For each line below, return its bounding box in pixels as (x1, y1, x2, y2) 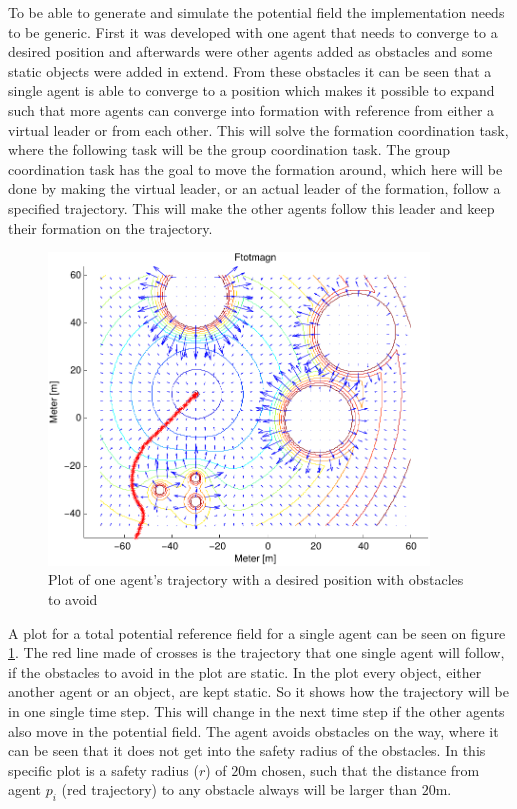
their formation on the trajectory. (8, 217, 213, 238)
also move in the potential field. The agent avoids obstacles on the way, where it (8, 720, 499, 741)
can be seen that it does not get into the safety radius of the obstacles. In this (8, 740, 486, 761)
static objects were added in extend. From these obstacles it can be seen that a (8, 60, 492, 81)
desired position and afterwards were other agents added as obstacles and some (8, 41, 493, 62)
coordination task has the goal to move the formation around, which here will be (8, 158, 503, 179)
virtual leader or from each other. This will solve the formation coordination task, (8, 119, 509, 140)
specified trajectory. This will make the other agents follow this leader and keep (8, 197, 495, 218)
